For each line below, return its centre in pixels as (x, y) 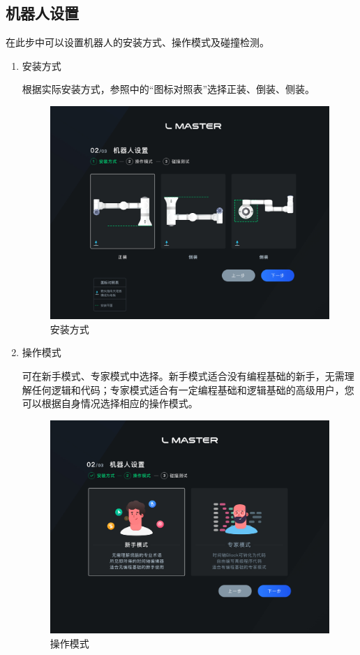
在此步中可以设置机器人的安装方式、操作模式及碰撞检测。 (137, 42)
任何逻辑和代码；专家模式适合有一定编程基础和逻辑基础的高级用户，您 (193, 389)
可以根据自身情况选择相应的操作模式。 (110, 403)
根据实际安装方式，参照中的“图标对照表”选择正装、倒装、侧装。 (168, 89)
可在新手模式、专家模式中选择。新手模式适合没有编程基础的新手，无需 (183, 375)
